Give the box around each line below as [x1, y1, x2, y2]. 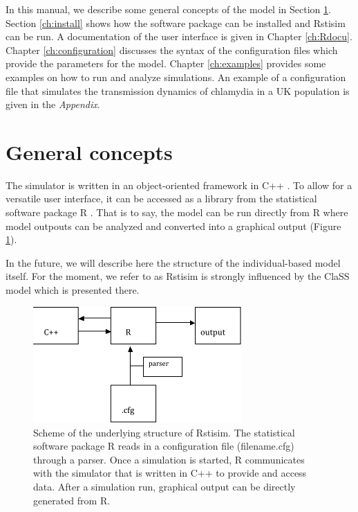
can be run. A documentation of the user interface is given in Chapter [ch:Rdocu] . [6, 29, 352, 44]
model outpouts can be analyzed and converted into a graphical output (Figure [6, 218, 341, 233]
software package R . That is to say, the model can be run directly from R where [6, 205, 348, 220]
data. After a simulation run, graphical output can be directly [33, 479, 296, 494]
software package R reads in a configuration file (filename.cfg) [33, 439, 294, 453]
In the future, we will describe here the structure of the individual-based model [6, 255, 341, 270]
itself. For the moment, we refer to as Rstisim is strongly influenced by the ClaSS [6, 269, 350, 283]
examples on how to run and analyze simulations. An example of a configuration [6, 69, 346, 84]
